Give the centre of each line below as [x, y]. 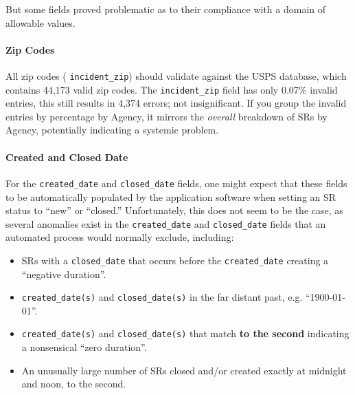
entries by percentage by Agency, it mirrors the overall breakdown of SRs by [167, 116]
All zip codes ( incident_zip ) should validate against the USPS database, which [176, 75]
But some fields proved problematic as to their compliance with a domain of [166, 9]
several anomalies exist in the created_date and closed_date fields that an [166, 223]
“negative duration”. [64, 274]
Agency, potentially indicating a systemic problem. [112, 130]
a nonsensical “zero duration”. [84, 347]
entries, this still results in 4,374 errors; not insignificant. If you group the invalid [176, 103]
